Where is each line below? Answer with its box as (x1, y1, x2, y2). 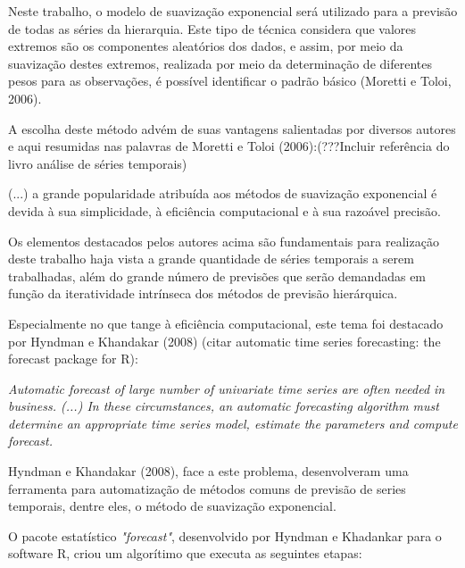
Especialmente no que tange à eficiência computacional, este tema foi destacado (8, 313, 444, 332)
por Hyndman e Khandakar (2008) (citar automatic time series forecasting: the (8, 331, 441, 350)
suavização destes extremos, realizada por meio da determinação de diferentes (8, 54, 432, 72)
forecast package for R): (8, 349, 138, 368)
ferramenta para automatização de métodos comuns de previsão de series (8, 479, 406, 497)
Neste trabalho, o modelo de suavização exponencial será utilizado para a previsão (8, 2, 458, 20)
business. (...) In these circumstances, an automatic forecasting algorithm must (8, 397, 439, 415)
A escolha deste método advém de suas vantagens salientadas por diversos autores (8, 119, 456, 138)
